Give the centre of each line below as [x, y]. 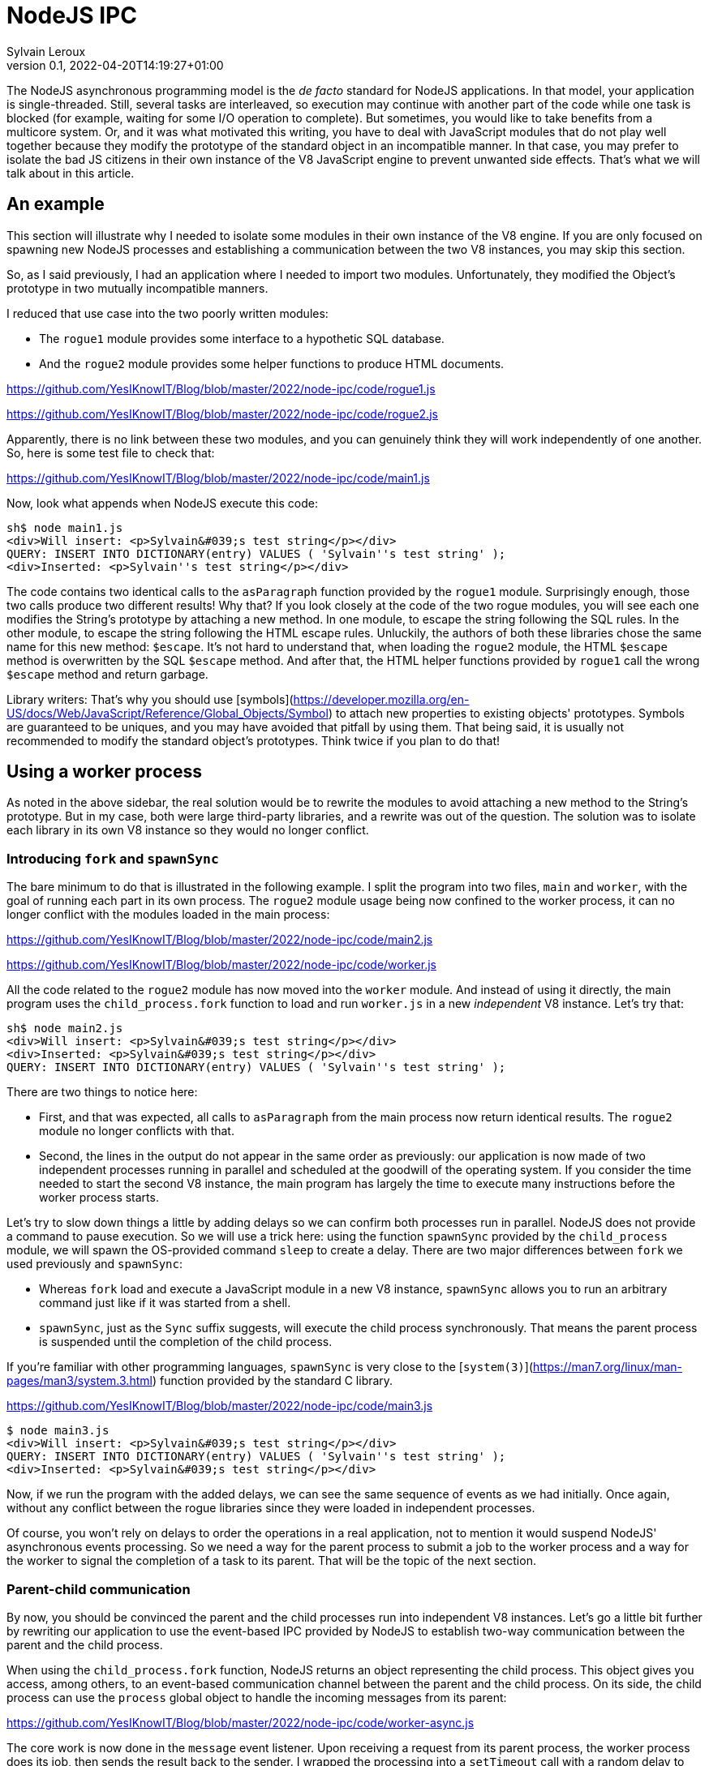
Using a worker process [104, 772]
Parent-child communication [99, 1589]
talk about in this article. [71, 173]
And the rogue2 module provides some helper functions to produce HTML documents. [272, 363]
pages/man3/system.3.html [79, 1381]
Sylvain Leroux [46, 51]
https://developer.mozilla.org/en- [381, 699]
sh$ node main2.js [65, 1029]
